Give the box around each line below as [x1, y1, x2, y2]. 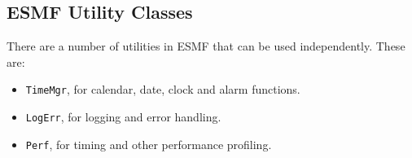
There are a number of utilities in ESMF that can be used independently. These [7, 37, 405, 55]
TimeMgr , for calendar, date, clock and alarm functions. [25, 81, 300, 98]
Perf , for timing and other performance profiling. [25, 135, 272, 152]
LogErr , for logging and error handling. [25, 108, 221, 125]
